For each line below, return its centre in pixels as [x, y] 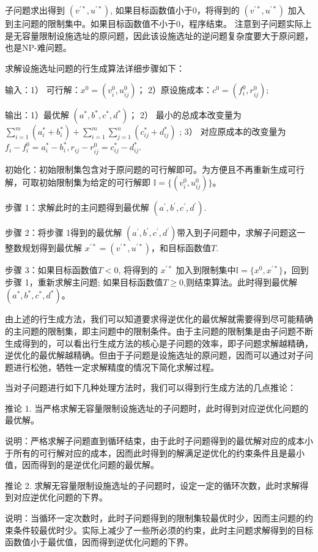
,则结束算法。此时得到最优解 [240, 282]
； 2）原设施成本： [175, 90]
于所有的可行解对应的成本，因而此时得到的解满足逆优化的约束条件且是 [146, 452]
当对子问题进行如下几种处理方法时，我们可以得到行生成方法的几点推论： [150, 388]
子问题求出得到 [35, 10]
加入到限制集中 [206, 270]
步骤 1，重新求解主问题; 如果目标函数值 [84, 282]
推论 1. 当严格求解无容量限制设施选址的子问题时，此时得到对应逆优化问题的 [157, 408]
